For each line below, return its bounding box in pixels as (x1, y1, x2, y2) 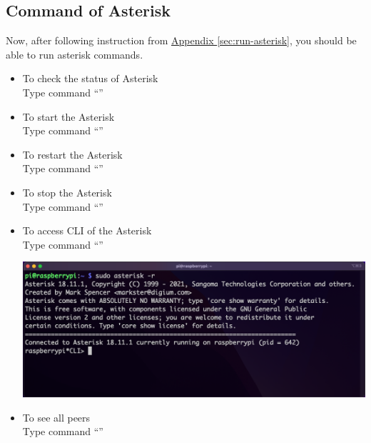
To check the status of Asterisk (22, 71, 158, 86)
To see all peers (22, 409, 91, 424)
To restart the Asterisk (22, 146, 123, 161)
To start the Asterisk (22, 109, 115, 124)
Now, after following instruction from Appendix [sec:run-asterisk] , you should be (6, 33, 357, 48)
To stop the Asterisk (22, 184, 112, 199)
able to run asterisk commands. (6, 46, 143, 61)
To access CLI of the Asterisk (22, 223, 152, 238)
